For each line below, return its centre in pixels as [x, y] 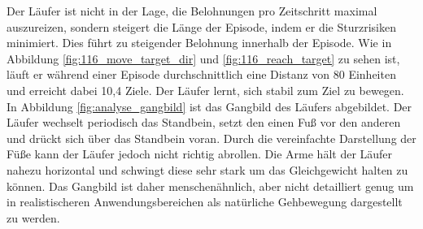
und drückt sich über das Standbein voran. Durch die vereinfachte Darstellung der [211, 138]
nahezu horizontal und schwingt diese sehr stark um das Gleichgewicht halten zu [207, 169]
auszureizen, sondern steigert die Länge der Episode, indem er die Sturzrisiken [201, 26]
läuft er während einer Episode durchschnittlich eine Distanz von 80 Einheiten [201, 74]
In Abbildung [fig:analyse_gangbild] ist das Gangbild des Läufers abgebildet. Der [209, 106]
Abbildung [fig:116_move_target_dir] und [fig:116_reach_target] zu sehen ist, [203, 58]
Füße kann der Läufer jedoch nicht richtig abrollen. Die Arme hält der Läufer [200, 154]
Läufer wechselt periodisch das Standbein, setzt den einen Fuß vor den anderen [204, 122]
